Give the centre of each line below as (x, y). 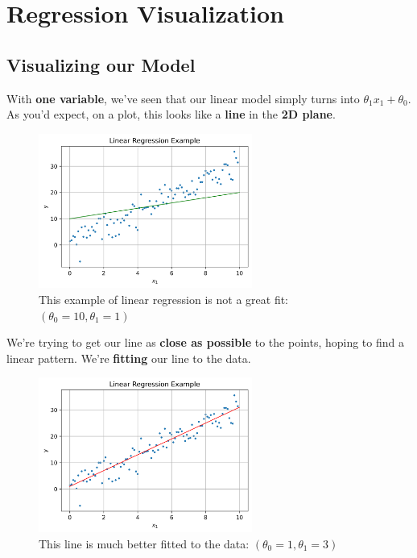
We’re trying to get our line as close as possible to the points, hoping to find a (205, 342)
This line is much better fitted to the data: (144, 543)
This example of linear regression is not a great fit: (164, 300)
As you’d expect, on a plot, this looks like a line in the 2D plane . (171, 114)
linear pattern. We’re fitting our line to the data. (129, 358)
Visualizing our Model (101, 64)
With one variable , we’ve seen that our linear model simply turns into (183, 98)
